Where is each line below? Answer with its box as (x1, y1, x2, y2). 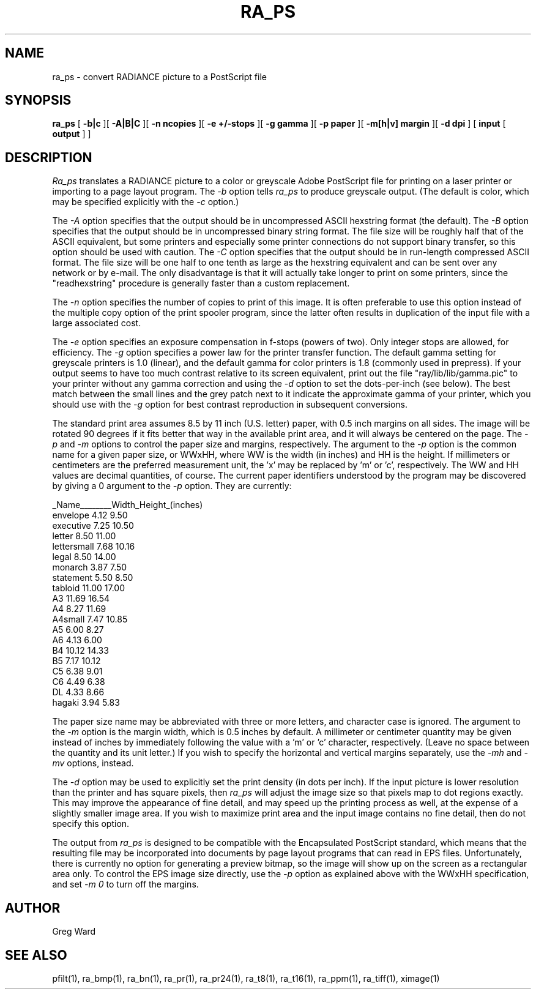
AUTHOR (5, 900, 61, 916)
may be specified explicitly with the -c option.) (52, 196, 239, 207)
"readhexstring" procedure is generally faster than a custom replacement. (52, 278, 350, 289)
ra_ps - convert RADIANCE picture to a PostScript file (52, 71, 267, 82)
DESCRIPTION (5, 149, 92, 165)
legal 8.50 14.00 (52, 551, 116, 562)
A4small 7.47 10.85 (52, 614, 128, 625)
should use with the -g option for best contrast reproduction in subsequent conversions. (52, 399, 408, 410)
